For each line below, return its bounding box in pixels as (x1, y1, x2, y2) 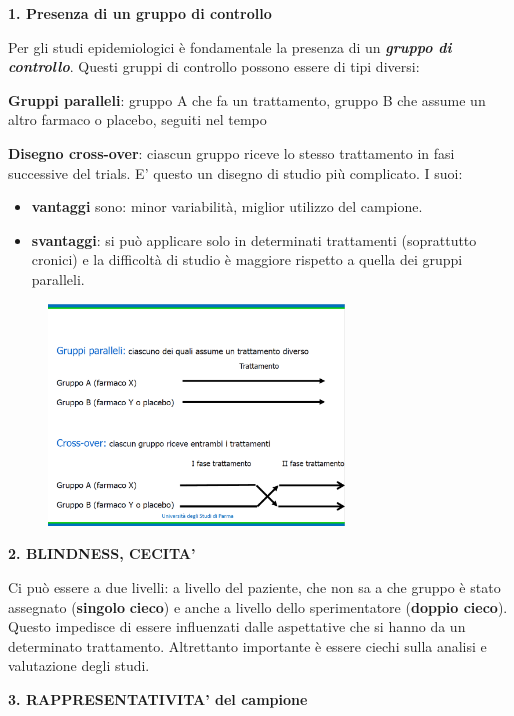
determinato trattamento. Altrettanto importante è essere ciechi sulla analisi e (8, 635, 487, 656)
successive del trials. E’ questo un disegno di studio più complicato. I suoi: (8, 162, 463, 183)
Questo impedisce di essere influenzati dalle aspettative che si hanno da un (8, 616, 466, 637)
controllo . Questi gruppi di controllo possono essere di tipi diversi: (8, 56, 420, 77)
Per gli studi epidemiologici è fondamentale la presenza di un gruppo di (8, 36, 452, 57)
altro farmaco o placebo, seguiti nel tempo (8, 109, 267, 130)
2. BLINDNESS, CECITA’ (8, 543, 196, 564)
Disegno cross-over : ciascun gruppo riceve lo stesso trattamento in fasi (8, 142, 455, 163)
